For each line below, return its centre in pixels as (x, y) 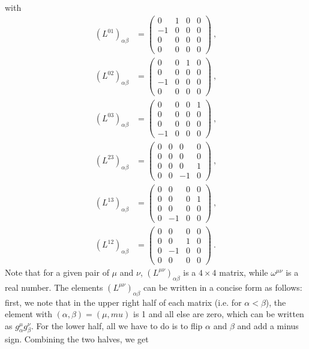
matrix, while (244, 272)
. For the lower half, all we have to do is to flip (117, 325)
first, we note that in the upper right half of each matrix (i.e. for (123, 302)
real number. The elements (54, 287)
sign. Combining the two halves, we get (77, 339)
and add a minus (268, 325)
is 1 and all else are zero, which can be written (218, 314)
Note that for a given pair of (57, 272)
